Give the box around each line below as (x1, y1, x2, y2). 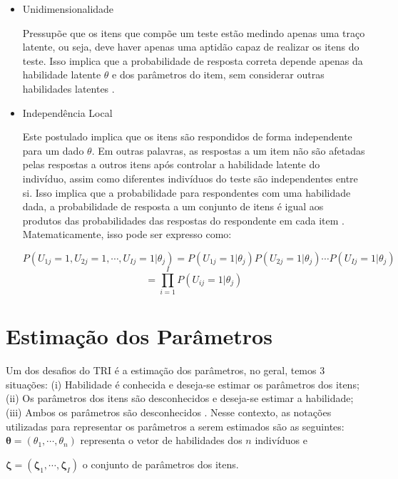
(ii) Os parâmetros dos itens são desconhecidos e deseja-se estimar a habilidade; (6, 391, 354, 406)
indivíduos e (255, 433, 307, 448)
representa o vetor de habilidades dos (80, 433, 243, 448)
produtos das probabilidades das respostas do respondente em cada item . (22, 212, 345, 227)
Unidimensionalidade (22, 1, 114, 16)
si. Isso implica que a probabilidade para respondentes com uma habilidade (22, 185, 351, 200)
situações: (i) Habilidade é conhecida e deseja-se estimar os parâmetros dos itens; (6, 376, 359, 391)
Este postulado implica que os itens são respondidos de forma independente (22, 129, 352, 144)
